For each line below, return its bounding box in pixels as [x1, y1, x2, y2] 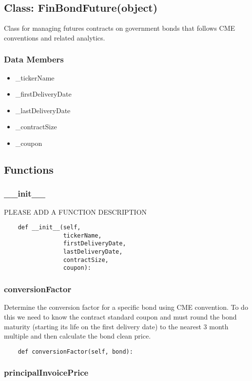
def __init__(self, [18, 224, 81, 231]
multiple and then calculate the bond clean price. [4, 331, 151, 341]
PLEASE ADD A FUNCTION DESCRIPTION [4, 206, 147, 217]
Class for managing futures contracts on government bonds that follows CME [4, 23, 235, 33]
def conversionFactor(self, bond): [18, 348, 133, 355]
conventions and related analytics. [4, 32, 105, 42]
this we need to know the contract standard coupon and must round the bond [4, 311, 237, 321]
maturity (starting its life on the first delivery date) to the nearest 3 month [4, 321, 229, 331]
